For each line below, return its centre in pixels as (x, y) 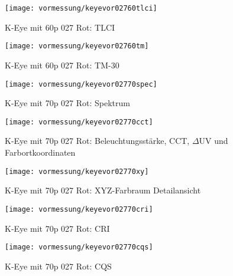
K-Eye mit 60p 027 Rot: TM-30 (62, 65)
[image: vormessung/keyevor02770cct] (79, 122)
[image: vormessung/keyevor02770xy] (77, 171)
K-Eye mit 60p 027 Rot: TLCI (60, 27)
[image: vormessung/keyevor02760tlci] (81, 8)
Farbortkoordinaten (40, 152)
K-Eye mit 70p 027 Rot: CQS (58, 266)
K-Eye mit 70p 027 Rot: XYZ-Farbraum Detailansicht (103, 190)
